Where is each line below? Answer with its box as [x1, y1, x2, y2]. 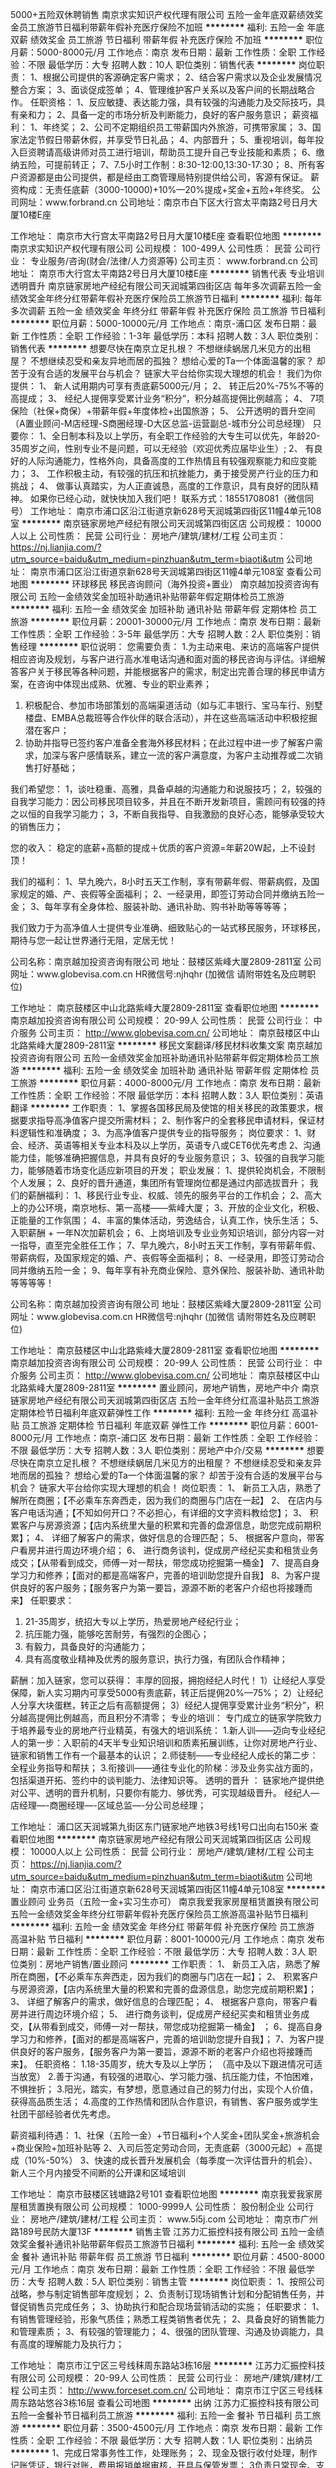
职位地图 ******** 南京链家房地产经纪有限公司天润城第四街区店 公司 [18, 1833, 303, 1845]
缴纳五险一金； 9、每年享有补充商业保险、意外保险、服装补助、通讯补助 [27, 1264, 325, 1276]
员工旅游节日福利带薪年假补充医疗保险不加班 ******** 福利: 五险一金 [18, 21, 305, 33]
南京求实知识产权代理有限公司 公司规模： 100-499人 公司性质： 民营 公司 [10, 243, 312, 254]
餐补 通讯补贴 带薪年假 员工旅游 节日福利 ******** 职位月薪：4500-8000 [21, 2251, 325, 2262]
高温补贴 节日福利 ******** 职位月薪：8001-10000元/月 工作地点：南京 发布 [10, 1933, 325, 1945]
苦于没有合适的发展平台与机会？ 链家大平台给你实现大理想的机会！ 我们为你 [10, 368, 322, 379]
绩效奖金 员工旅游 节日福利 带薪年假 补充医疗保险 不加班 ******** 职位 [29, 34, 324, 45]
